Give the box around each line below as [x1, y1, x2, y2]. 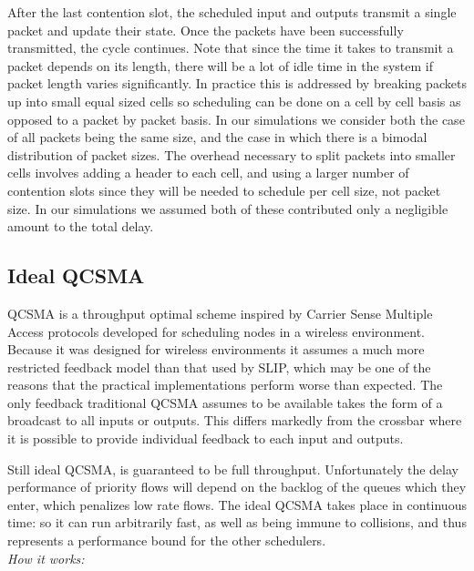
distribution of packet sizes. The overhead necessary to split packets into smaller [7, 145, 456, 164]
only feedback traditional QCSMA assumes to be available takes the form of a [7, 393, 443, 412]
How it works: [7, 548, 85, 567]
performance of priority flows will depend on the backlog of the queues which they [7, 477, 467, 496]
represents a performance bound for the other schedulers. [7, 531, 326, 550]
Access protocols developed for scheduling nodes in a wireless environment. [7, 321, 425, 341]
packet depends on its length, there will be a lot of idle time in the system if [7, 56, 433, 75]
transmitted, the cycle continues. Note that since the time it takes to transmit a [7, 38, 454, 57]
